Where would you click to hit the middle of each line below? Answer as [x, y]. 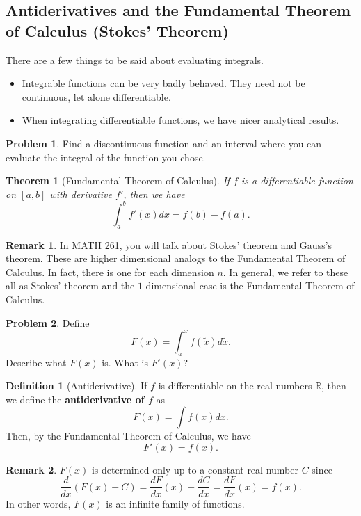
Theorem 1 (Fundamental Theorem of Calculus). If [118, 180]
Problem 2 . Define [48, 322]
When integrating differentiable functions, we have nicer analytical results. [180, 120]
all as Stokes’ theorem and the [70, 285]
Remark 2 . [31, 469]
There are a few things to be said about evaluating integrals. [135, 59]
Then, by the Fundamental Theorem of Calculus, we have [128, 436]
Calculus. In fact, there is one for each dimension [110, 272]
